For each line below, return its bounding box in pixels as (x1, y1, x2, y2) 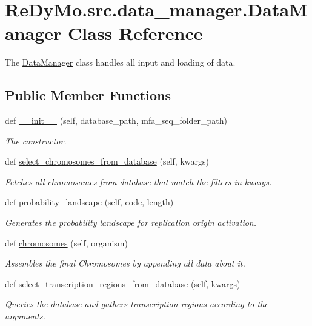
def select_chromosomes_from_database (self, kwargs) (5, 155, 209, 168)
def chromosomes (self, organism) (5, 236, 128, 249)
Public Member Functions (5, 86, 171, 104)
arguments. (5, 310, 45, 322)
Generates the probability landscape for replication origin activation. (5, 216, 257, 229)
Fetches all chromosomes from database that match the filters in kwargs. (5, 175, 272, 188)
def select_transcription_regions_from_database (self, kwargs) (5, 277, 241, 290)
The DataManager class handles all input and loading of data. (5, 56, 236, 69)
